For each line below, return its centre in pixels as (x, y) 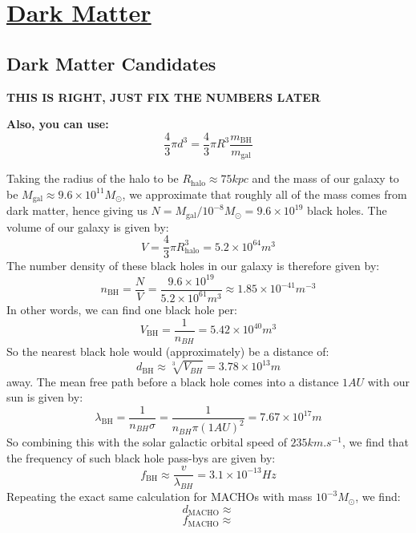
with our (388, 381)
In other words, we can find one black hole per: (122, 309)
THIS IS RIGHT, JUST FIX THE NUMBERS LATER (164, 97)
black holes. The (347, 210)
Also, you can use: (58, 124)
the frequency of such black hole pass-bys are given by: (141, 457)
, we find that (375, 442)
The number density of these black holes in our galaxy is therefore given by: (193, 266)
